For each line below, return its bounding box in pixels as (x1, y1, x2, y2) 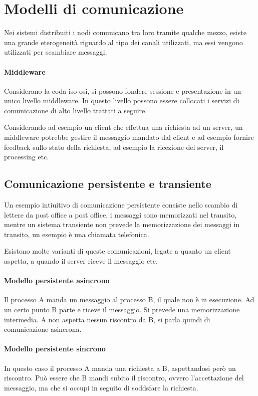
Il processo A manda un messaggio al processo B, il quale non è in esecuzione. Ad (4, 294, 254, 305)
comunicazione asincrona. (4, 324, 82, 334)
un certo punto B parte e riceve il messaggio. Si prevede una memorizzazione (4, 304, 240, 315)
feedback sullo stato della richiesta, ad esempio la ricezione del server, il (4, 141, 224, 152)
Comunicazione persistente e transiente (4, 176, 211, 191)
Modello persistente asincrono (4, 275, 110, 286)
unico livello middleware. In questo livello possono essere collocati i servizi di (4, 95, 239, 106)
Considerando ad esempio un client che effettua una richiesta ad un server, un (4, 122, 243, 132)
